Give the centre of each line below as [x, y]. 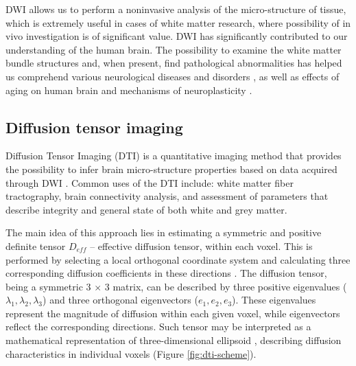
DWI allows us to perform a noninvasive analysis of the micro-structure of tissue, [176, 9]
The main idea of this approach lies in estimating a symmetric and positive [164, 232]
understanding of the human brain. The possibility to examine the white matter [174, 49]
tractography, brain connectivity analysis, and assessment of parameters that [167, 196]
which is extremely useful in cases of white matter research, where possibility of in [178, 22]
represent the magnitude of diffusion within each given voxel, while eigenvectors [173, 313]
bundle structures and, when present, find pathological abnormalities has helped [174, 63]
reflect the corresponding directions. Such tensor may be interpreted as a [158, 327]
